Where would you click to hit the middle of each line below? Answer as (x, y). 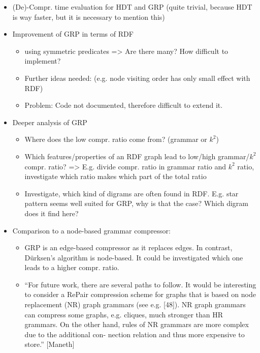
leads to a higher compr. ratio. (72, 267)
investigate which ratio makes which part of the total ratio (116, 176)
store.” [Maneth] (50, 344)
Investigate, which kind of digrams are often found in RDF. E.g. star (132, 193)
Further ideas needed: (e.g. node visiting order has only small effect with (137, 78)
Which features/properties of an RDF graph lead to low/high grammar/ (137, 156)
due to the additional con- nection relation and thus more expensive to (135, 334)
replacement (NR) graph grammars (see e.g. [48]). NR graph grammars (135, 304)
